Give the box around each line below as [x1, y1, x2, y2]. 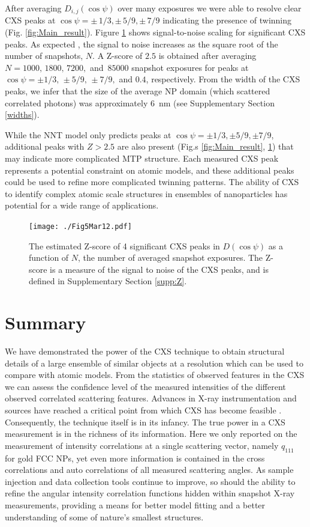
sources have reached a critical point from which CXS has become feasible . [5, 404, 282, 416]
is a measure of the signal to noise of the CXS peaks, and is [50, 263, 269, 275]
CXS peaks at [5, 14, 56, 26]
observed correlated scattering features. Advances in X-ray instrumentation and [5, 392, 297, 404]
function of [29, 251, 69, 264]
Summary [5, 310, 86, 335]
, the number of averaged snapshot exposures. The [78, 251, 263, 264]
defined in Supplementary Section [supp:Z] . [29, 275, 187, 287]
